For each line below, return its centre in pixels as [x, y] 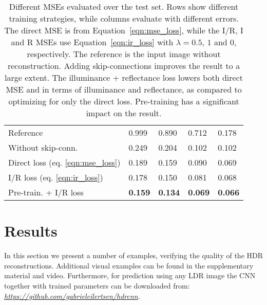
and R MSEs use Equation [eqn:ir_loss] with [92, 42]
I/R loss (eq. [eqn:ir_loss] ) [56, 177]
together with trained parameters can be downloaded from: [97, 285]
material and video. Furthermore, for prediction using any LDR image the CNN [130, 275]
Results [31, 231]
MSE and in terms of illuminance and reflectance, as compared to [124, 89]
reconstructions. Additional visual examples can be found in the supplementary [129, 265]
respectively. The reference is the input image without [124, 54]
